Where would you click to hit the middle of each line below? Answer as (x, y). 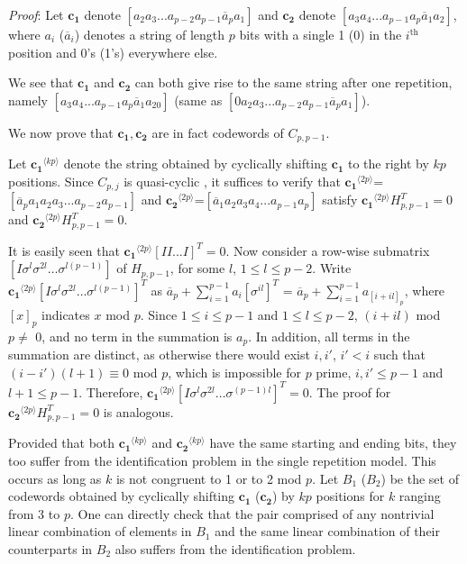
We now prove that (61, 132)
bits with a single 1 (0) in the (320, 34)
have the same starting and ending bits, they (333, 443)
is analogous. (138, 411)
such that (400, 355)
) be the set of (420, 478)
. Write (332, 268)
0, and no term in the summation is (134, 336)
